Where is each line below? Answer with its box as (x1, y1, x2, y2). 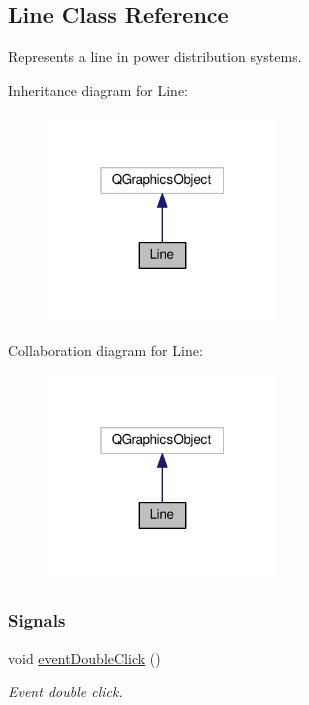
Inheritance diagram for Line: (8, 79, 188, 100)
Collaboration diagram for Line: (8, 339, 203, 360)
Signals (8, 608, 66, 633)
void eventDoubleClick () (8, 647, 161, 668)
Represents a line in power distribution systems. (8, 46, 302, 67)
